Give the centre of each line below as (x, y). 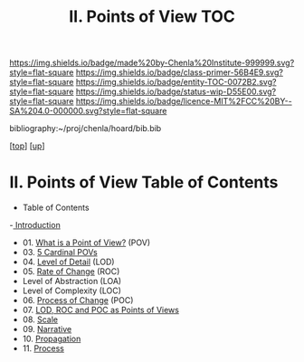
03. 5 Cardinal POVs (60, 252)
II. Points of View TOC (152, 17)
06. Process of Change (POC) (78, 300)
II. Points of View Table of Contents (144, 182)
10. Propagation (52, 339)
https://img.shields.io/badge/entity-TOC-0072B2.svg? (176, 82)
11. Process (43, 348)
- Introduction (35, 225)
